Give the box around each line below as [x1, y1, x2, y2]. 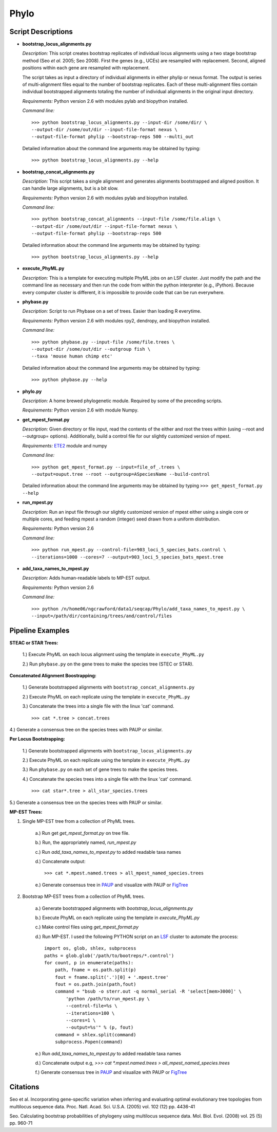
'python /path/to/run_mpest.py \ [66, 996, 150, 1001]
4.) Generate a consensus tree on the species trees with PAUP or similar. [9, 726, 163, 732]
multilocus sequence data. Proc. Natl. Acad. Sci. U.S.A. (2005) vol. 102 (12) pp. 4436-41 [9, 1103, 195, 1109]
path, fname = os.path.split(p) [54, 967, 136, 973]
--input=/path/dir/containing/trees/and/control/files [31, 613, 172, 619]
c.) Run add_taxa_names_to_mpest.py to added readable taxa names [35, 849, 182, 855]
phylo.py [22, 388, 42, 394]
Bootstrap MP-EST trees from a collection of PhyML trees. [22, 893, 145, 900]
